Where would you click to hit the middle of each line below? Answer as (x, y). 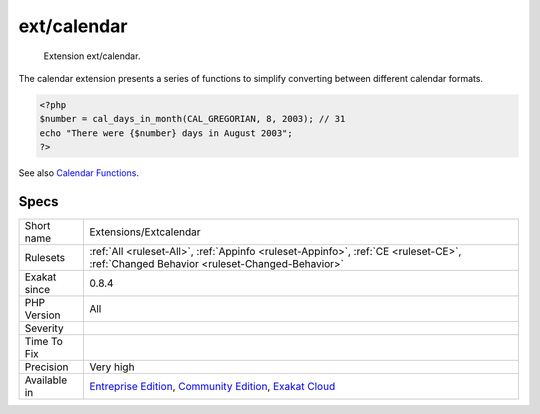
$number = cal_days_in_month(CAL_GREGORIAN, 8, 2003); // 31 (192, 119)
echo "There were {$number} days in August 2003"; (166, 133)
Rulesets (44, 257)
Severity (44, 328)
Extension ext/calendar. (92, 56)
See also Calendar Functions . (79, 173)
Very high (112, 367)
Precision (46, 367)
